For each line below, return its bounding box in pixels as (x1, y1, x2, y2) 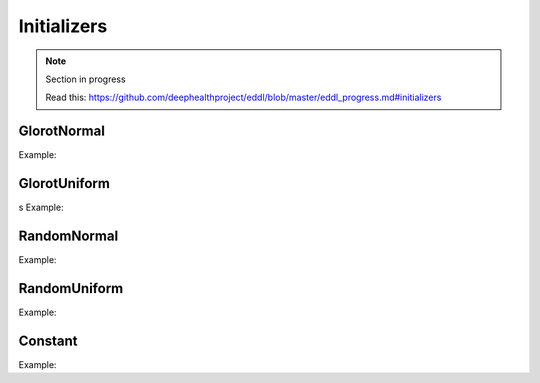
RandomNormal (18, 227, 119, 244)
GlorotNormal (18, 123, 105, 140)
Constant (18, 332, 78, 349)
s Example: (18, 201, 64, 214)
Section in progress (45, 73, 126, 85)
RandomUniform (18, 280, 124, 297)
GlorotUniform (18, 175, 110, 192)
